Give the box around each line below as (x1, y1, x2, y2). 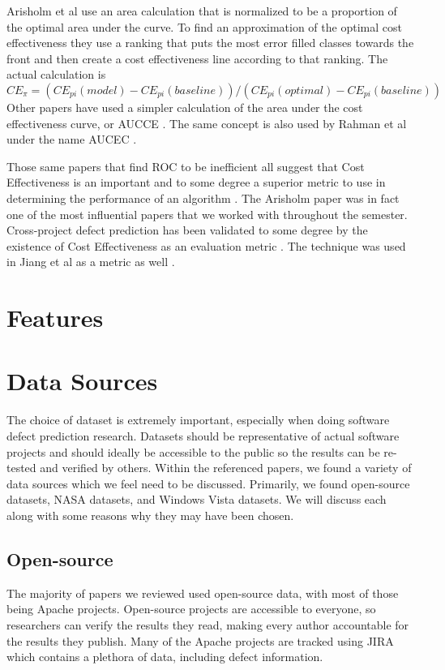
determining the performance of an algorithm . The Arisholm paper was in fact (6, 189, 400, 206)
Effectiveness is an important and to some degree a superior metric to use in (6, 174, 386, 191)
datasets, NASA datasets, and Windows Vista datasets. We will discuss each (6, 491, 387, 508)
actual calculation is (6, 66, 106, 83)
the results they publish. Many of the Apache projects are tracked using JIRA (6, 632, 394, 649)
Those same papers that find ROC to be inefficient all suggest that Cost (6, 157, 365, 174)
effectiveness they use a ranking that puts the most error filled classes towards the (6, 34, 414, 51)
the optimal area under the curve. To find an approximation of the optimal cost (6, 18, 402, 35)
